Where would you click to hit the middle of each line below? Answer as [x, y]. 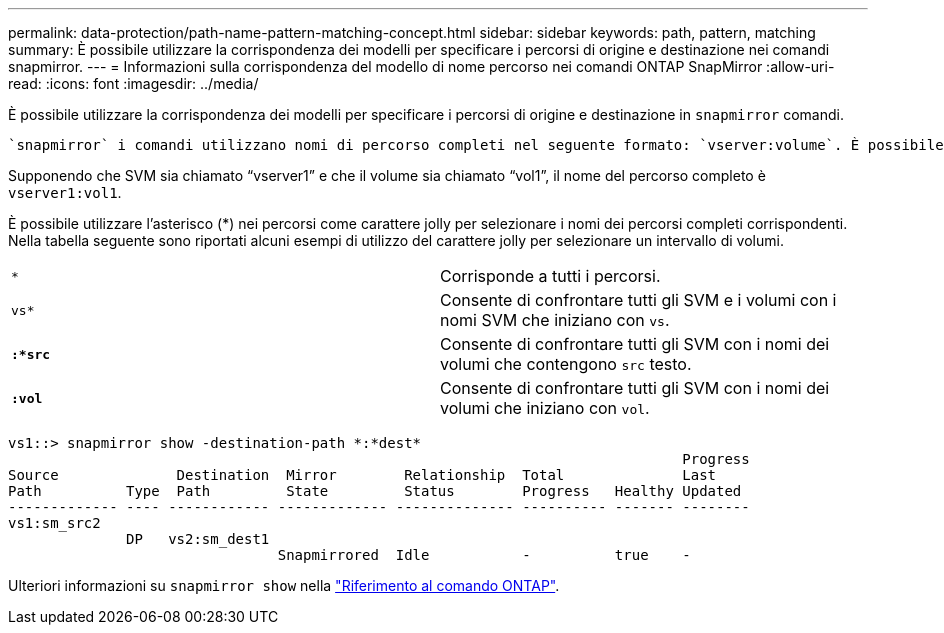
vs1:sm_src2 [54, 523]
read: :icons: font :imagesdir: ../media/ [133, 83]
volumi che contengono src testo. [566, 364]
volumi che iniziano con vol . [545, 408]
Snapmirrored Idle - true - [484, 555]
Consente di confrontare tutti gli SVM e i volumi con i [638, 300]
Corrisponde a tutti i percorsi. [550, 276]
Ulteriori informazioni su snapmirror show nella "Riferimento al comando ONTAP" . [284, 585]
